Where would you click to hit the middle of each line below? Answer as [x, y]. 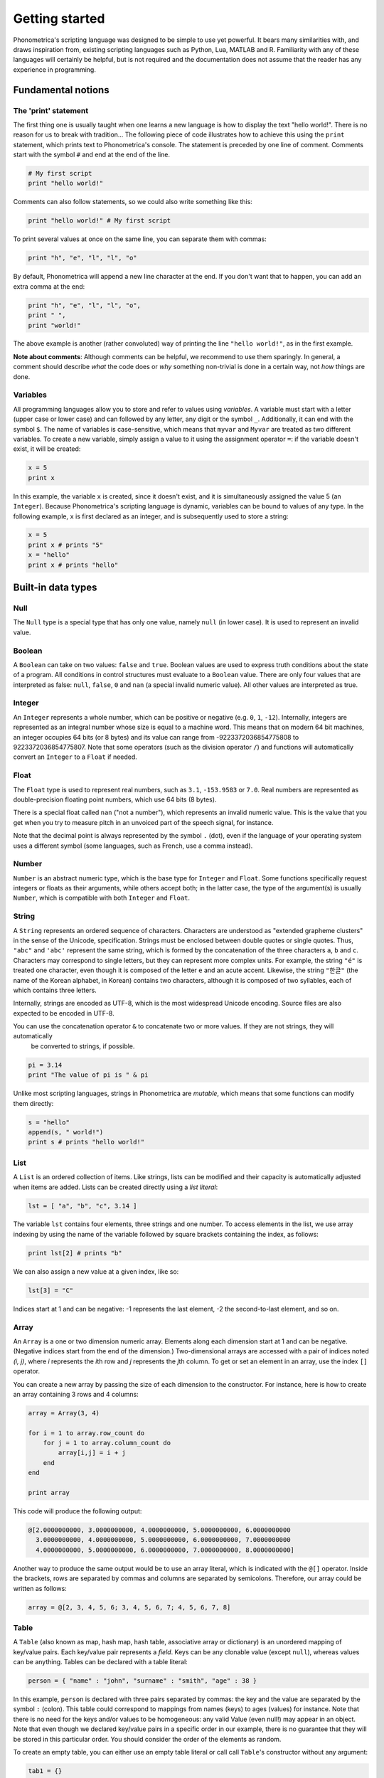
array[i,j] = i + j [92, 1453]
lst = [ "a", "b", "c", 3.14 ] [83, 1206]
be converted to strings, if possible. [83, 1046]
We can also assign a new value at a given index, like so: [96, 1271]
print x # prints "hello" [73, 565]
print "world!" [54, 325]
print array [49, 1493]
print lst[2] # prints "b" [75, 1253]
